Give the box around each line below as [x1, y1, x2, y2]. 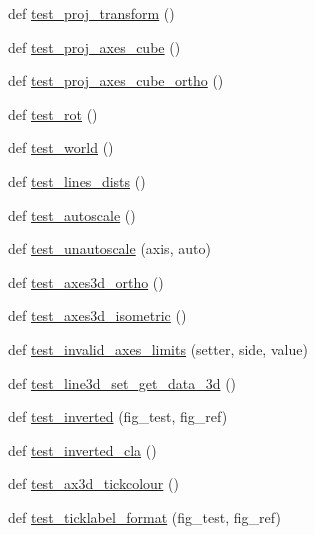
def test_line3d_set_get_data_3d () [8, 372, 237, 393]
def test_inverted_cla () [8, 439, 157, 460]
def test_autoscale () [8, 204, 136, 225]
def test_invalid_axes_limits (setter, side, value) [8, 338, 308, 359]
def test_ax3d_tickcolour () [8, 473, 179, 494]
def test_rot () [8, 103, 98, 124]
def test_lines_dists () [8, 170, 146, 191]
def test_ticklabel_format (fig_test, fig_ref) [8, 506, 281, 527]
